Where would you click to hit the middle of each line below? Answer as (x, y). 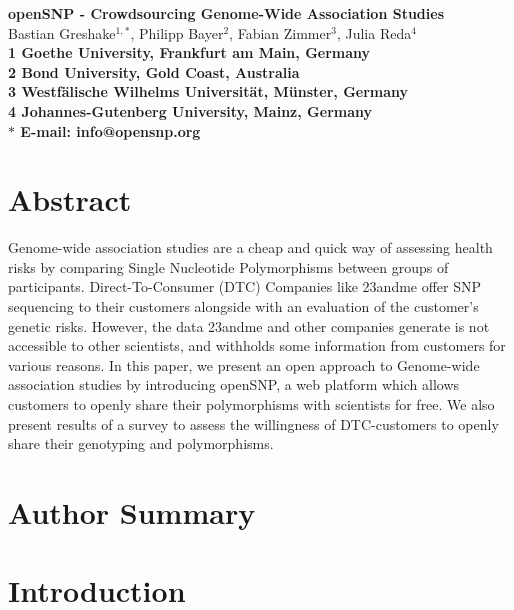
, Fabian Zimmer (280, 32)
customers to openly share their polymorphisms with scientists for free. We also (251, 404)
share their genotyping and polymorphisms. (141, 443)
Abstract (70, 199)
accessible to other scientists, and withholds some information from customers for (257, 345)
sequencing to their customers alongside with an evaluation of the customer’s (243, 306)
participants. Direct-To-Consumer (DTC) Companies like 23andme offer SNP (245, 286)
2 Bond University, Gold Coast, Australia (154, 71)
